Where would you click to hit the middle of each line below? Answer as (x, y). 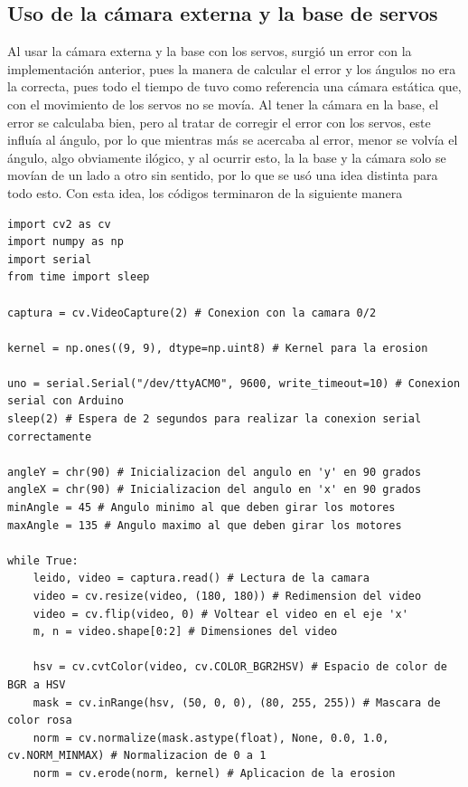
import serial (50, 259)
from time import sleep (79, 277)
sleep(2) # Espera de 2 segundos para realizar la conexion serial (215, 419)
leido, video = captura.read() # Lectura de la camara (201, 578)
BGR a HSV (37, 684)
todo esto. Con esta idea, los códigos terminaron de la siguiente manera (205, 192)
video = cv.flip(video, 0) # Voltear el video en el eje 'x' (220, 614)
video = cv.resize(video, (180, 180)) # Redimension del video (227, 597)
